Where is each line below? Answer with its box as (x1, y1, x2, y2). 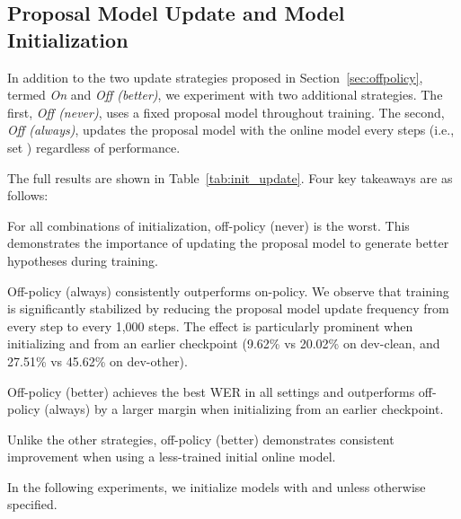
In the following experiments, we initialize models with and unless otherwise (7, 477, 426, 496)
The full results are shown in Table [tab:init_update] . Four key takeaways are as (7, 168, 453, 187)
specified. (7, 495, 58, 514)
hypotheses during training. (7, 251, 158, 269)
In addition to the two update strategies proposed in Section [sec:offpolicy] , (7, 67, 423, 86)
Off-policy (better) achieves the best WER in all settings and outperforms (7, 382, 415, 400)
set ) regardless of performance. (7, 137, 181, 156)
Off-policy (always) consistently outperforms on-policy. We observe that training (7, 281, 449, 300)
